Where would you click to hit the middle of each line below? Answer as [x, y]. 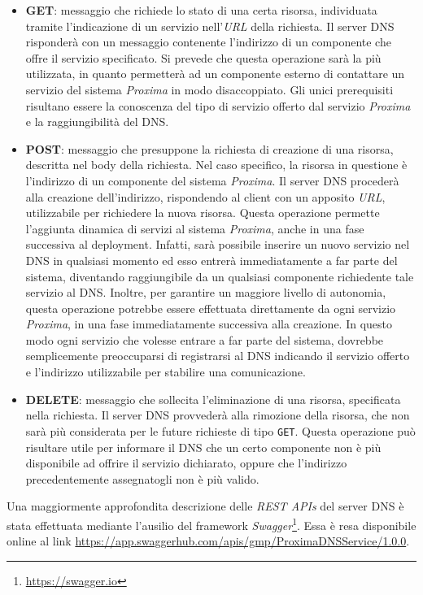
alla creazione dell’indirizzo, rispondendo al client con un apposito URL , [205, 196]
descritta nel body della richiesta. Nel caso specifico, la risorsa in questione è [216, 165]
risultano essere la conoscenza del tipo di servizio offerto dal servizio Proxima [218, 105]
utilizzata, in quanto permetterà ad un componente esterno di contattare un [215, 74]
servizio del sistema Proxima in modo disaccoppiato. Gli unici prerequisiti [209, 89]
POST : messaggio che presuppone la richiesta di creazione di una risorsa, [209, 148]
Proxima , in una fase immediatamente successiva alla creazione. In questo [209, 324]
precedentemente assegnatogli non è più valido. [142, 478]
